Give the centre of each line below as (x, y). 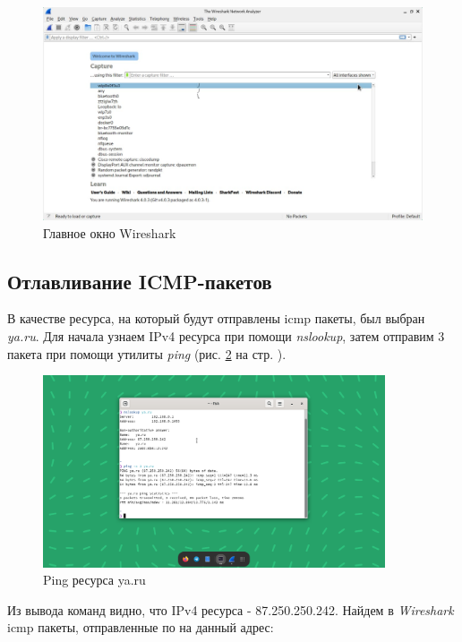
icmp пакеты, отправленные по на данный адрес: (141, 627)
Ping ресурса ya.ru (94, 580)
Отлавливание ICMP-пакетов (140, 281)
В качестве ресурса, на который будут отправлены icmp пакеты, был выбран (216, 318)
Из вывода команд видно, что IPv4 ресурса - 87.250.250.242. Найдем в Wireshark (231, 609)
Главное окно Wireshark (110, 232)
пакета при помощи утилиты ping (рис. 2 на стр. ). (147, 353)
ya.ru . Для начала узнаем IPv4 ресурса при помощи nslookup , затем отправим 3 (226, 336)
